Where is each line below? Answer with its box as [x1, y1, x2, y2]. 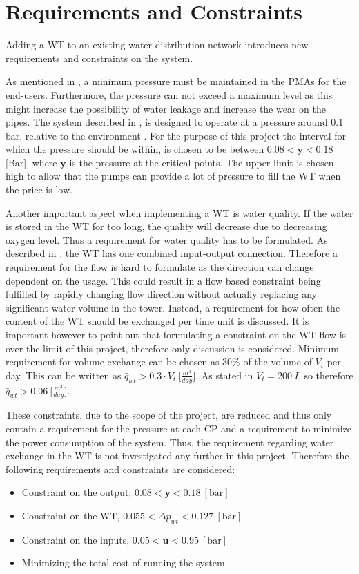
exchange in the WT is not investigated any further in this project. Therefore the [6, 448, 349, 463]
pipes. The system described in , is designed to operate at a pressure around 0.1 [6, 115, 344, 129]
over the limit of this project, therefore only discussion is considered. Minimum [6, 341, 339, 355]
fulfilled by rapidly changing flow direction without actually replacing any [6, 287, 317, 301]
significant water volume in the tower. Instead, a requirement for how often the [6, 300, 340, 314]
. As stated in [195, 367, 253, 382]
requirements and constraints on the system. [6, 50, 193, 65]
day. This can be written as [6, 367, 122, 382]
